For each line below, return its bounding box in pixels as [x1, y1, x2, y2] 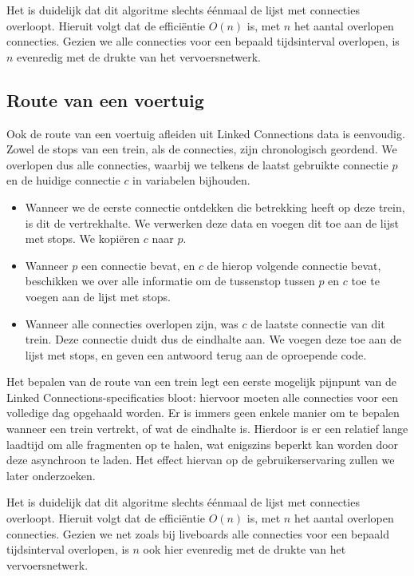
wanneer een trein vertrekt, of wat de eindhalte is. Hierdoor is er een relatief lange [6, 420, 408, 437]
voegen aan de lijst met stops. [25, 288, 172, 304]
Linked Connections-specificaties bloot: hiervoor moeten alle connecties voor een [6, 388, 398, 405]
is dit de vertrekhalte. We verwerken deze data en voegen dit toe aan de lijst [25, 214, 399, 231]
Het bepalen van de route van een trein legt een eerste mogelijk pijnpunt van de [6, 373, 397, 390]
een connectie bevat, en [81, 256, 195, 273]
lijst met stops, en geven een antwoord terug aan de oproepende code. [25, 346, 367, 363]
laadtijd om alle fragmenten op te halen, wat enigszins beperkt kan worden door [6, 435, 399, 452]
